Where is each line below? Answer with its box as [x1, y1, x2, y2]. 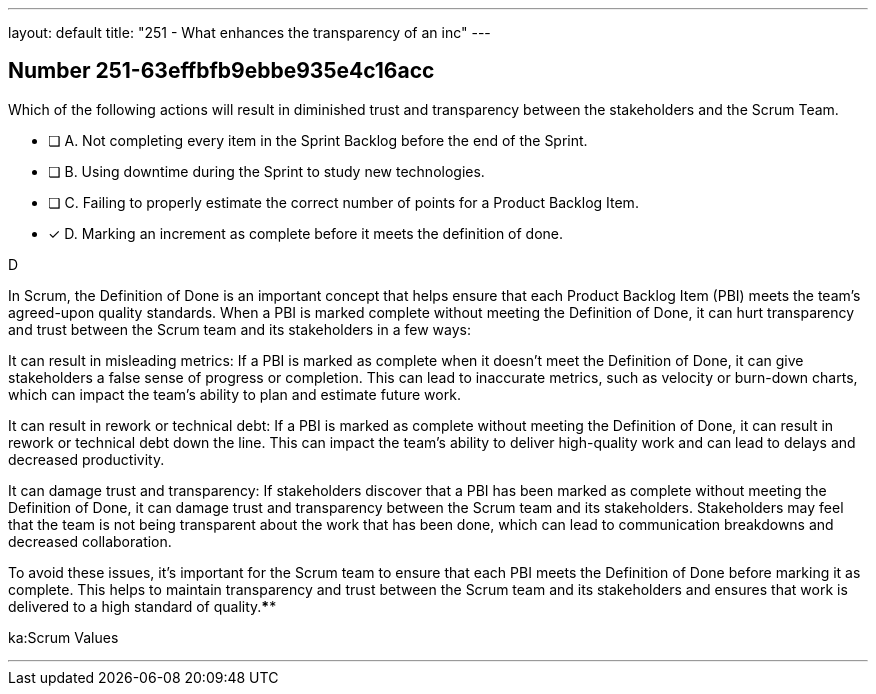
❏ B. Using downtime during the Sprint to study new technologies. [48, 162, 485, 180]
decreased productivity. [8, 450, 165, 468]
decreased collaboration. [8, 532, 172, 550]
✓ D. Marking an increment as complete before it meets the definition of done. [48, 224, 564, 242]
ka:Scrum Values [8, 628, 119, 646]
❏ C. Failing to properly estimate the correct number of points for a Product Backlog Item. [48, 193, 639, 211]
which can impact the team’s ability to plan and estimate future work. [8, 385, 461, 403]
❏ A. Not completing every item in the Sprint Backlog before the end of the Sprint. [48, 131, 588, 149]
